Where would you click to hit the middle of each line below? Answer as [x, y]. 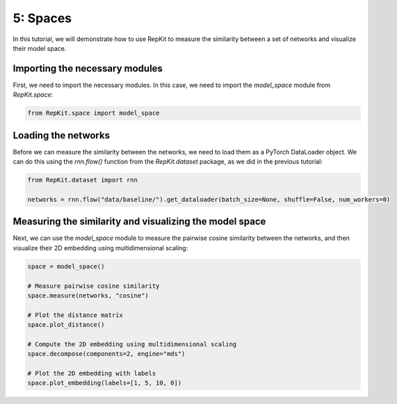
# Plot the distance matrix [75, 315]
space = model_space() [66, 266]
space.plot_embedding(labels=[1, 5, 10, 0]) [105, 383]
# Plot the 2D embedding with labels [92, 373]
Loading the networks [62, 135]
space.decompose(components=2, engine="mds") [106, 354]
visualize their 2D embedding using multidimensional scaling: [100, 248]
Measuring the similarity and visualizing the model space [139, 221]
